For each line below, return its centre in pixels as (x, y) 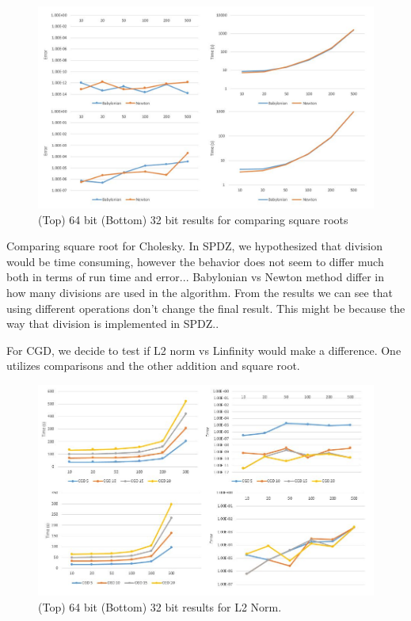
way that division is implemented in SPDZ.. (113, 324)
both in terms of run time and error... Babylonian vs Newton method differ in (196, 277)
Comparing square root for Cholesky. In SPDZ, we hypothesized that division (194, 246)
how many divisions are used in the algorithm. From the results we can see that (200, 293)
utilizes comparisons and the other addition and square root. (153, 366)
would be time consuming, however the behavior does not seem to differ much (195, 261)
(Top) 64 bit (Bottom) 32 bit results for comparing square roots (193, 219)
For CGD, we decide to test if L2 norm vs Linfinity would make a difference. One (204, 350)
